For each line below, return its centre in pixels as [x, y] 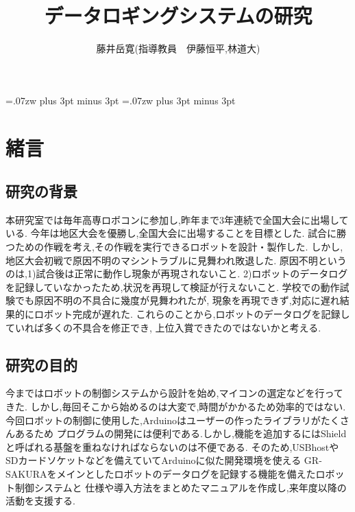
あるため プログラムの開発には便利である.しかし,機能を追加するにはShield [181, 433]
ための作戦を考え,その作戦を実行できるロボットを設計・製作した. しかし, [179, 247]
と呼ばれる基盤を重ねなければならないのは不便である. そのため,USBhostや [172, 446]
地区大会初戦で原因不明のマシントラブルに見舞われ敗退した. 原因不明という [176, 260]
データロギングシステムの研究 [178, 15]
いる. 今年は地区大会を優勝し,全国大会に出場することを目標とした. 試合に [171, 233]
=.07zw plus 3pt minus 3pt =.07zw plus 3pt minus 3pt [121, 100]
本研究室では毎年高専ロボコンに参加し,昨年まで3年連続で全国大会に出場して [177, 219]
